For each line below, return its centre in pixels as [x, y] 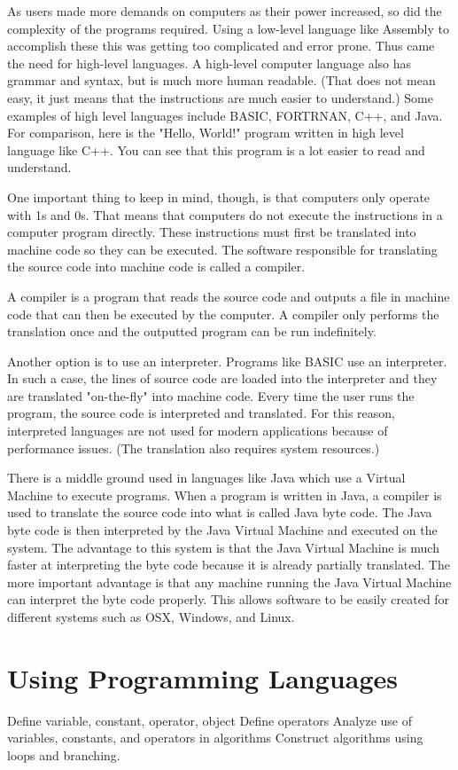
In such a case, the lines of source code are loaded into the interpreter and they [222, 378]
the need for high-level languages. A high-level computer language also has [210, 63]
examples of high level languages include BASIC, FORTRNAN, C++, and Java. [225, 115]
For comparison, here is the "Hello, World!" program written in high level [206, 133]
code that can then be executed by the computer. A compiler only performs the [223, 314]
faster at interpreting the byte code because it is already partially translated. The [229, 565]
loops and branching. [64, 754]
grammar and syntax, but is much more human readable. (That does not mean [221, 80]
